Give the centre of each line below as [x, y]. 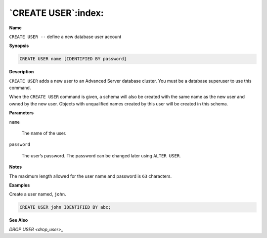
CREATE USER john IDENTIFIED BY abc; [65, 207]
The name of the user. [44, 133]
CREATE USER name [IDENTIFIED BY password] [73, 59]
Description [22, 72]
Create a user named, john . [38, 194]
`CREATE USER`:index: [56, 13]
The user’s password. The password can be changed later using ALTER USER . [101, 155]
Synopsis [19, 46]
